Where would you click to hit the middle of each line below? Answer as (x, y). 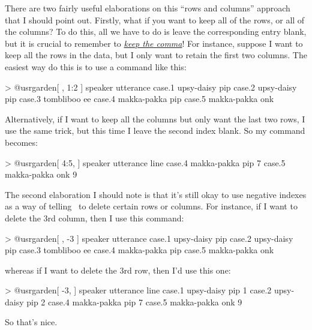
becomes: (21, 142)
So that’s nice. (31, 322)
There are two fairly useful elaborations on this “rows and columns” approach (148, 8)
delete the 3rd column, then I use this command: (94, 217)
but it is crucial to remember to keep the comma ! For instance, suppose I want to (154, 43)
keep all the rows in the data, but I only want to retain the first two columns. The (156, 55)
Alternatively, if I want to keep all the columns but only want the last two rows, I (155, 118)
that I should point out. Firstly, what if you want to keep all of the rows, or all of (155, 19)
